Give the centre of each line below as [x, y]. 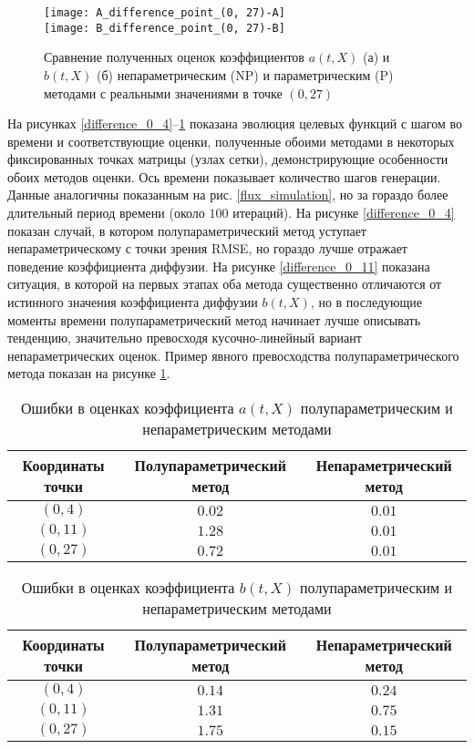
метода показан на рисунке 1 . [89, 373]
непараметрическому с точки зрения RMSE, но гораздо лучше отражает [207, 248]
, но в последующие [366, 302]
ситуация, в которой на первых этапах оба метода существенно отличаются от [225, 284]
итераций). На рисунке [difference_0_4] [344, 213]
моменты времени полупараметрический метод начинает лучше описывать [214, 319]
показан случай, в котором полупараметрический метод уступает [187, 230]
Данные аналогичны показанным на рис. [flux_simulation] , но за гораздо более [228, 195]
